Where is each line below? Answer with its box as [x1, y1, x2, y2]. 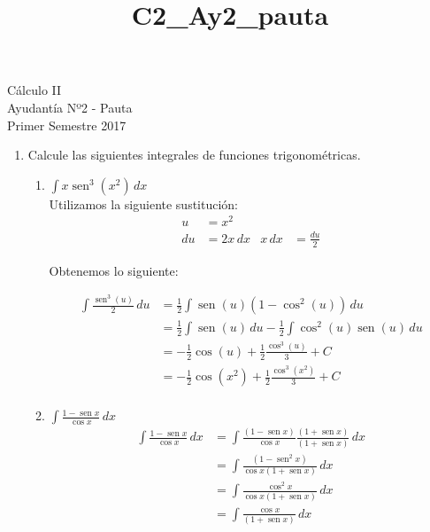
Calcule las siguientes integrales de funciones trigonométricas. [27, 145, 361, 164]
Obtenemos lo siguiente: [49, 261, 179, 279]
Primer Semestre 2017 [7, 115, 127, 134]
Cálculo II [7, 81, 62, 99]
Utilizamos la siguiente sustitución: [49, 194, 239, 213]
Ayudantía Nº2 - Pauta [7, 98, 133, 116]
